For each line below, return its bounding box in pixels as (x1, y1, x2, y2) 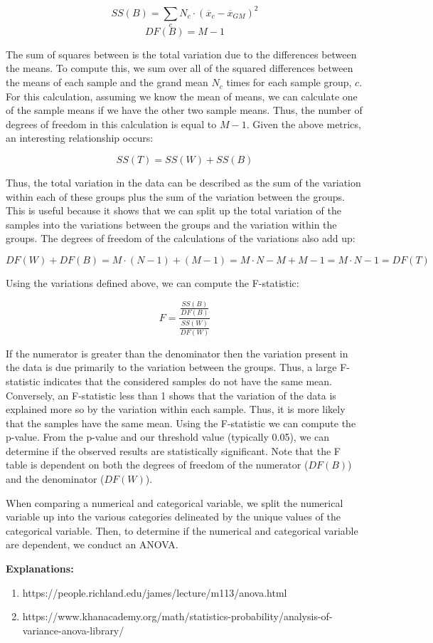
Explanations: (6, 561, 74, 576)
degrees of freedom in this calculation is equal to (6, 116, 217, 131)
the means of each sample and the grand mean (6, 75, 208, 90)
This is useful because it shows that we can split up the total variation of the (6, 203, 341, 218)
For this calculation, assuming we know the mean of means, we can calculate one (6, 88, 358, 103)
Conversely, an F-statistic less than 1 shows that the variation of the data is (6, 387, 336, 402)
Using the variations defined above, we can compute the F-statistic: (6, 276, 299, 291)
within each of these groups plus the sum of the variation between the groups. (6, 189, 345, 204)
